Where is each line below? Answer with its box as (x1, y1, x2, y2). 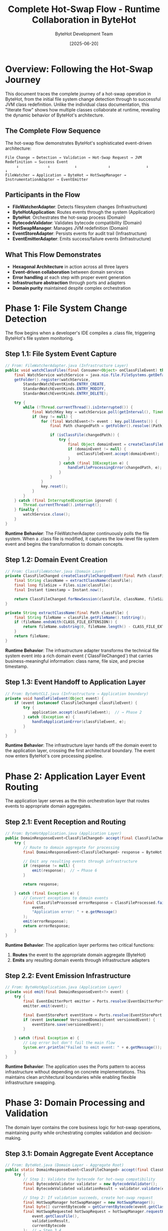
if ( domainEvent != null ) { (67, 446, 126, 451)
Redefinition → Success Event (5, 159, 68, 164)
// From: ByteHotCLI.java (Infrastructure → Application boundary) (5, 691, 149, 696)
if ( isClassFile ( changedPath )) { (49, 433, 120, 438)
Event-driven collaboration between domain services (12, 269, 124, 275)
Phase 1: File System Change (5, 303, 127, 314)
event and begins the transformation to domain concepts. (5, 541, 123, 547)
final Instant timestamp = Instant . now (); (14, 587, 104, 593)
